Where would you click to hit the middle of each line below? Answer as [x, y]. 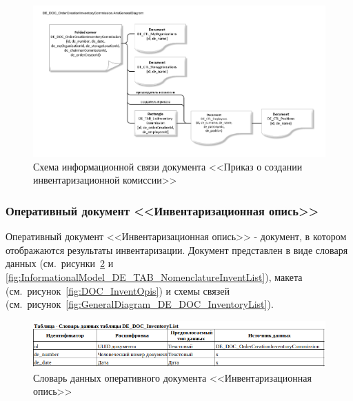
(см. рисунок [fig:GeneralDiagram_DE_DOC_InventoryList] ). [140, 304]
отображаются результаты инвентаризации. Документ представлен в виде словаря [177, 250]
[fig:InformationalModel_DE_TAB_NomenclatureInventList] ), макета [154, 277]
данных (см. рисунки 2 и [60, 263]
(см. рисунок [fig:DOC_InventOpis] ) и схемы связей [118, 290]
